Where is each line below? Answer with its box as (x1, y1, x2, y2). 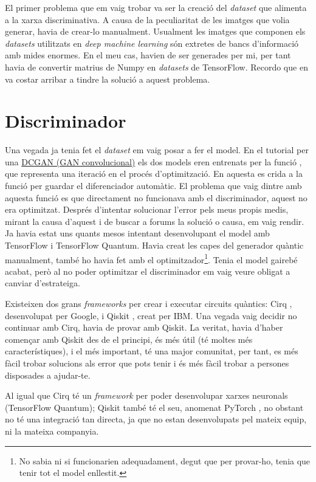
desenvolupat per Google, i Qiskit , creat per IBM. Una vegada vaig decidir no (5, 309, 297, 322)
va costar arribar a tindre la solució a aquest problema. (5, 72, 210, 85)
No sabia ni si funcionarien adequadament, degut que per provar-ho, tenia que (19, 454, 311, 467)
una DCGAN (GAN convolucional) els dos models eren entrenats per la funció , (5, 155, 302, 168)
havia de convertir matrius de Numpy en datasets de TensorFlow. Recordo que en (5, 60, 308, 73)
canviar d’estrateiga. (5, 277, 80, 289)
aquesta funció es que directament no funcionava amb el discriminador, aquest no (5, 191, 307, 204)
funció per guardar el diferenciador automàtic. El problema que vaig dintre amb (5, 179, 302, 192)
